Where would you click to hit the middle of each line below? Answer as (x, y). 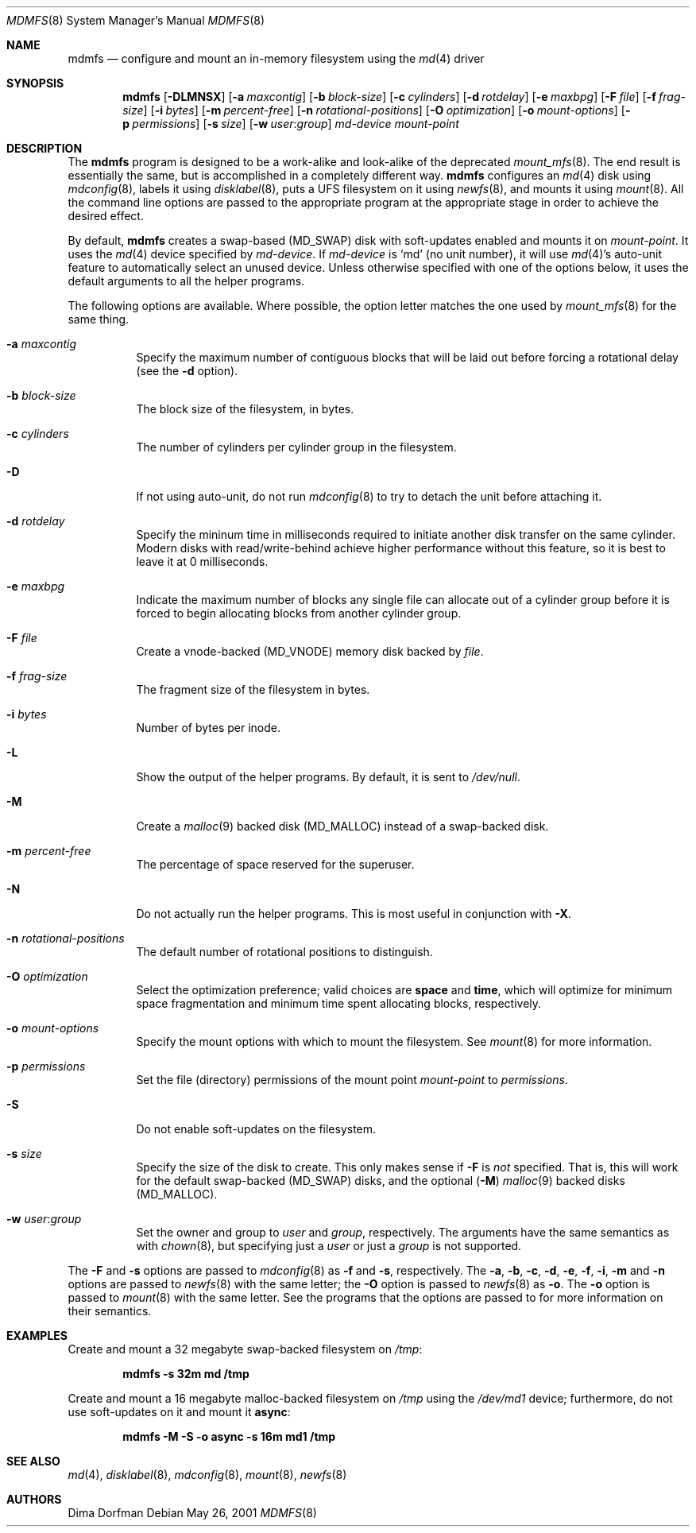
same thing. (99, 319)
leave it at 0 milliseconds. (202, 561)
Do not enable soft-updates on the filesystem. (256, 1129)
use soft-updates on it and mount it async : (179, 1412)
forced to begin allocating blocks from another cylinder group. (299, 613)
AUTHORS (34, 1499)
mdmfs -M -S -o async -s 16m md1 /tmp (229, 1436)
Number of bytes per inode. (209, 728)
